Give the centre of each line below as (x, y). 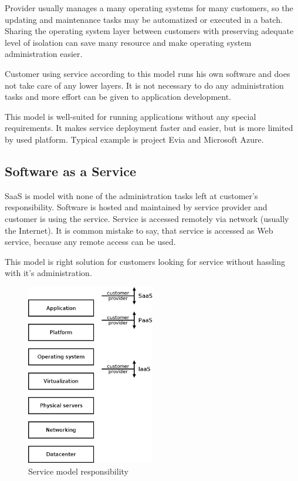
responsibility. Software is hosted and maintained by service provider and (136, 207)
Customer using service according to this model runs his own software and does (148, 73)
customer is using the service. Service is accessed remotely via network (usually (147, 218)
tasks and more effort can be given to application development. (118, 97)
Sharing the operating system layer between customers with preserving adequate (149, 31)
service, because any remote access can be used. (90, 242)
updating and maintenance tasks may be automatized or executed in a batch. (144, 19)
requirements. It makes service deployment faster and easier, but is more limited (149, 128)
